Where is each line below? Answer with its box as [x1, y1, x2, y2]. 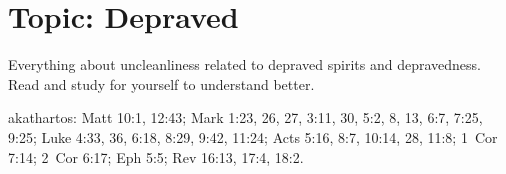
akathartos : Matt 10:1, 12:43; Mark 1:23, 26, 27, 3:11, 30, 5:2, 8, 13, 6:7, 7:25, [8, 107, 483, 128]
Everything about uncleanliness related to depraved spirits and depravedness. [8, 54, 482, 75]
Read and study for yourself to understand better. [8, 73, 315, 94]
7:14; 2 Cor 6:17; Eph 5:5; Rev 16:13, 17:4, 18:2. [8, 146, 304, 167]
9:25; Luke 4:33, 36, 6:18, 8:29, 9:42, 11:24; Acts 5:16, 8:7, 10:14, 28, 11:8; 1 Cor [8, 126, 498, 147]
